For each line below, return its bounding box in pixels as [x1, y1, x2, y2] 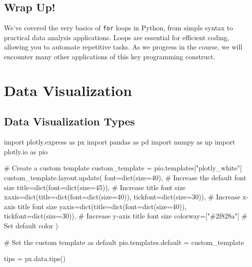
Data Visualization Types [4, 114, 135, 129]
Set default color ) [4, 220, 58, 230]
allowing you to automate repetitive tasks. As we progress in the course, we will [4, 42, 243, 52]
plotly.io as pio [4, 146, 48, 156]
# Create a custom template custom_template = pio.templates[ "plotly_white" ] [4, 163, 242, 173]
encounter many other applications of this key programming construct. [4, 51, 215, 62]
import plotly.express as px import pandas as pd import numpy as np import [4, 137, 235, 147]
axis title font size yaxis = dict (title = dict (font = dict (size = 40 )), [4, 201, 187, 211]
